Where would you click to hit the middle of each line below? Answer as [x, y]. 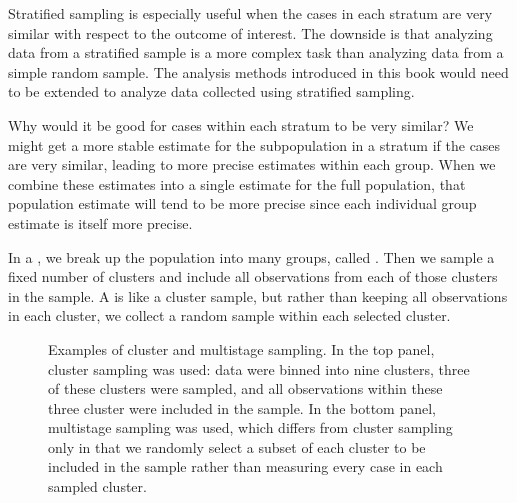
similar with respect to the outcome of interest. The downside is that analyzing [250, 32]
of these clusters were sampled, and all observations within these [245, 388]
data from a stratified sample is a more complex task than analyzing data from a [256, 52]
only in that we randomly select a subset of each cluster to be [237, 446]
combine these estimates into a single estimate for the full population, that [237, 183]
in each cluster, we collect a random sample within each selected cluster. [229, 315]
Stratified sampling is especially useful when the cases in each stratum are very [250, 13]
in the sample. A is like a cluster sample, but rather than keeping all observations [258, 295]
